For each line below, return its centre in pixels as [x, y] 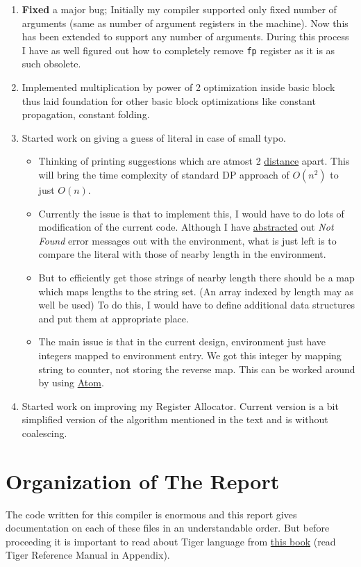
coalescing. [44, 433]
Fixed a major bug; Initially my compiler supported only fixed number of [179, 9]
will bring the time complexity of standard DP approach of [164, 174]
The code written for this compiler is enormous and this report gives [151, 514]
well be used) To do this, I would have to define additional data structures [196, 305]
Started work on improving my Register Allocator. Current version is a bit [180, 405]
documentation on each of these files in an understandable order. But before [168, 528]
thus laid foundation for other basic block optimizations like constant [169, 100]
